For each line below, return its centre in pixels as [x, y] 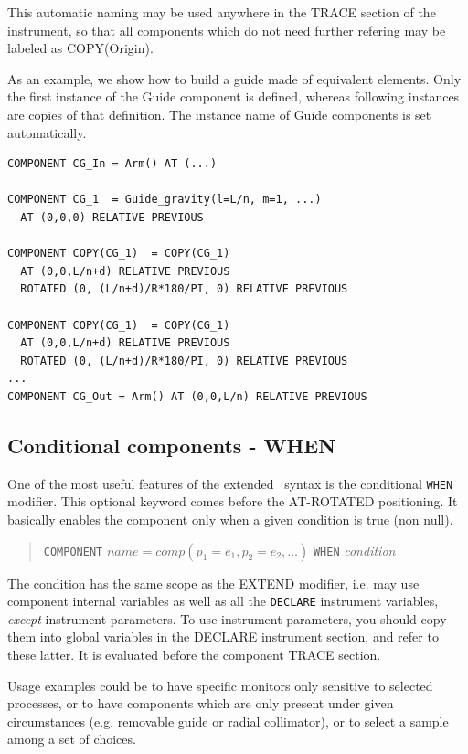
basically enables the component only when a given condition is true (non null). [230, 519]
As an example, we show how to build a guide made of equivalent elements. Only [234, 78]
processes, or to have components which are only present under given [201, 703]
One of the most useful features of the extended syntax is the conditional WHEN [230, 483]
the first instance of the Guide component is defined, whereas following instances [234, 96]
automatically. [47, 132]
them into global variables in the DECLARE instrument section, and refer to [223, 637]
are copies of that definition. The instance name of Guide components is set [219, 114]
